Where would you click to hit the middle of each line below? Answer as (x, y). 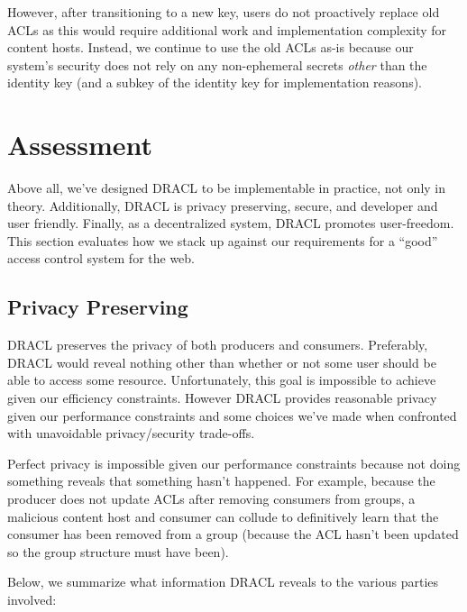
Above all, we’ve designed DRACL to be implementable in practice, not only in (227, 188)
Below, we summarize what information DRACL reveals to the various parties (223, 582)
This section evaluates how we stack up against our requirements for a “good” (223, 240)
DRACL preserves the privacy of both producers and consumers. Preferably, (218, 345)
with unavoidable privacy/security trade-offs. (131, 433)
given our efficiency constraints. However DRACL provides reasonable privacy (222, 398)
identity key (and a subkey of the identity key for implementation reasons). (215, 82)
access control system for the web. (101, 258)
